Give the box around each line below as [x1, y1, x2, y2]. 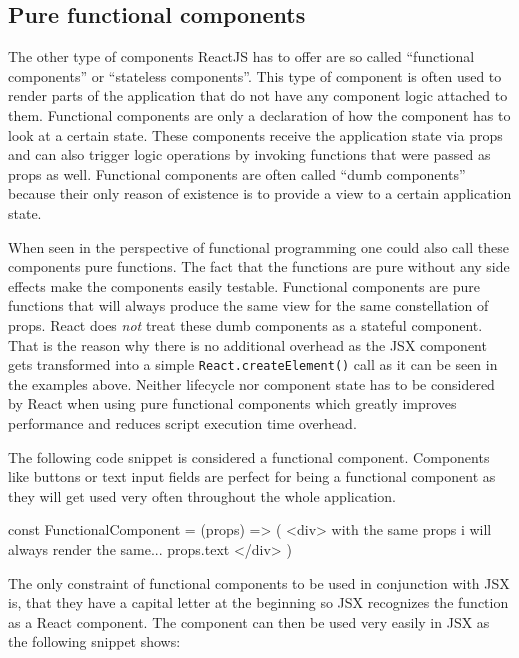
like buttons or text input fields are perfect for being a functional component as [8, 466, 496, 487]
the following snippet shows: [8, 631, 181, 652]
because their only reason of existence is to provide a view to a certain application [8, 183, 512, 204]
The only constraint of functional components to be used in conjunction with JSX [8, 572, 510, 593]
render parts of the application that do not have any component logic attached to [8, 85, 508, 106]
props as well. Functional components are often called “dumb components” [8, 163, 466, 184]
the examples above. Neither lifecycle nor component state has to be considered [8, 373, 495, 394]
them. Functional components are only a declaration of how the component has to [8, 104, 511, 125]
